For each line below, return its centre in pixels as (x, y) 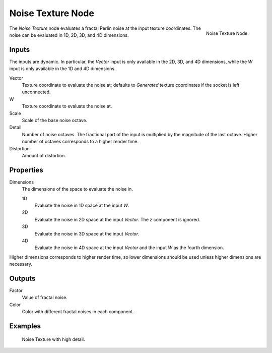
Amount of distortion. (44, 155)
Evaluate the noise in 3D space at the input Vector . (87, 233)
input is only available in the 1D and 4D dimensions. (62, 69)
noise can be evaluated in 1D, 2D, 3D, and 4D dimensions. (69, 35)
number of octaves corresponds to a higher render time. (80, 142)
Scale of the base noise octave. (55, 120)
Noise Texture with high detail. (53, 339)
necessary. (21, 264)
